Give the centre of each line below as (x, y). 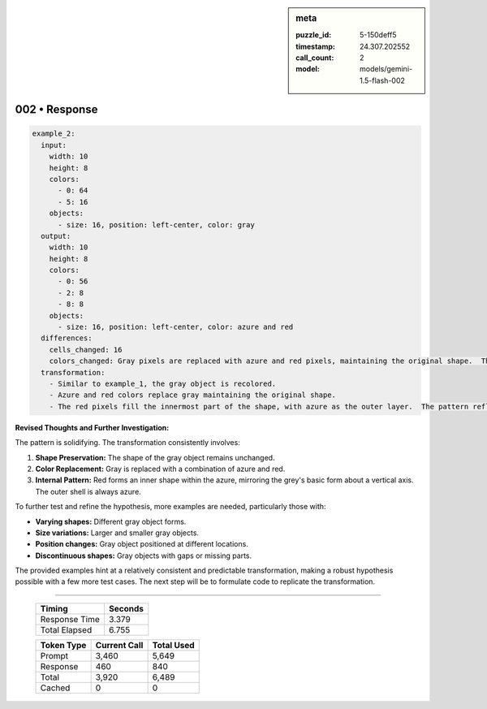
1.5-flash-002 (383, 80)
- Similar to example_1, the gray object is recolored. (163, 384)
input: (54, 145)
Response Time (70, 619)
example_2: (54, 134)
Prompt (54, 655)
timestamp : (316, 46)
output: (56, 236)
